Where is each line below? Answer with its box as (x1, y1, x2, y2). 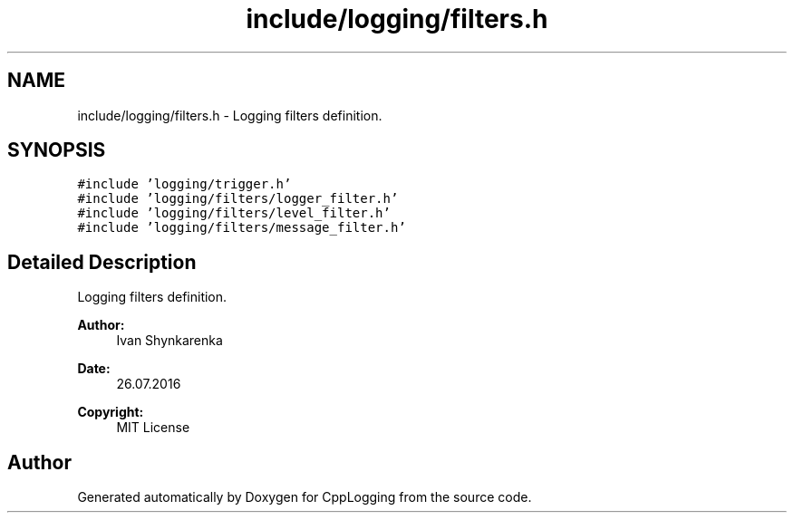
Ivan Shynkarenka (116, 332, 223, 349)
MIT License (116, 419, 190, 436)
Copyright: (77, 404, 144, 420)
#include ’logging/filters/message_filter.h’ (77, 220, 406, 236)
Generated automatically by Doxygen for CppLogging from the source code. (77, 489, 532, 506)
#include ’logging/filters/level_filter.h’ (77, 206, 391, 221)
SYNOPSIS (7, 139, 106, 162)
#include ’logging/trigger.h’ (77, 177, 292, 192)
